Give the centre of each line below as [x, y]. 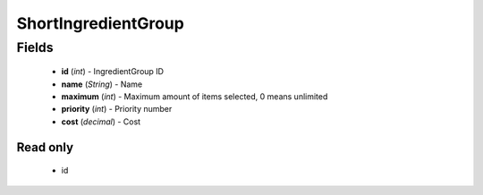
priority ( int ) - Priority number [117, 109]
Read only [45, 147]
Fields [35, 47]
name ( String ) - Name [102, 84]
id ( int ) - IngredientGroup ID [113, 72]
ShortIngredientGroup [101, 23]
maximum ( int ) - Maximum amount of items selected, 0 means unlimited [195, 96]
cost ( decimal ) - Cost [101, 122]
